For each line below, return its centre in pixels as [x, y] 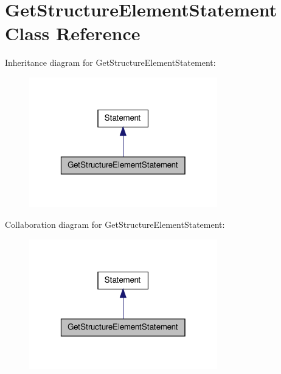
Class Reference [73, 33]
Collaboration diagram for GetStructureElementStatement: [115, 224]
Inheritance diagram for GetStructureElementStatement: [110, 62]
